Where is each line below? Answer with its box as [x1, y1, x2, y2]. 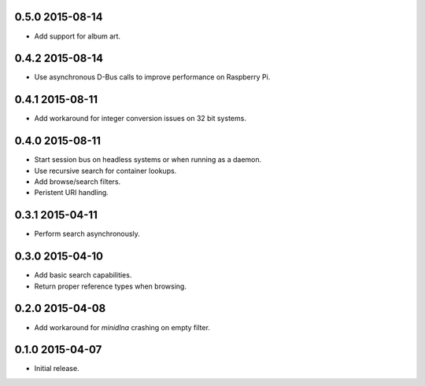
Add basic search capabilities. [34, 270, 132, 280]
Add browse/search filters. [34, 177, 121, 186]
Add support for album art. [34, 31, 121, 41]
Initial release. [34, 364, 79, 373]
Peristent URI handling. [34, 188, 109, 197]
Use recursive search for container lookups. [34, 166, 177, 175]
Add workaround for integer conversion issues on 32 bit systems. [34, 114, 247, 123]
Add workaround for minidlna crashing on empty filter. [34, 322, 210, 332]
